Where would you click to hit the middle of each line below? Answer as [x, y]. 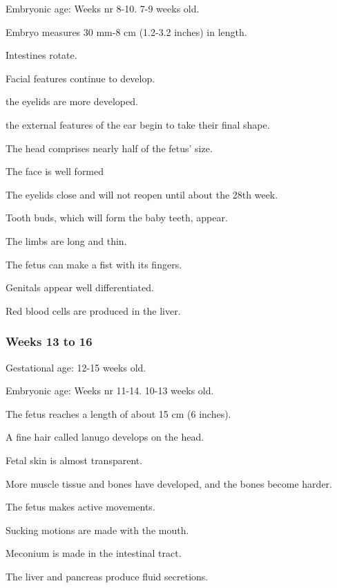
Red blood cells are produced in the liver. [93, 310]
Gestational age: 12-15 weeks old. [76, 367]
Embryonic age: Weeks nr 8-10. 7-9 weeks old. [103, 8]
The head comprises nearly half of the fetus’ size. [109, 148]
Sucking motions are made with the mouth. [97, 530]
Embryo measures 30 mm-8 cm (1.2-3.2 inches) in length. [126, 31]
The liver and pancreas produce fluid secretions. [107, 576]
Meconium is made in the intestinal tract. [94, 553]
